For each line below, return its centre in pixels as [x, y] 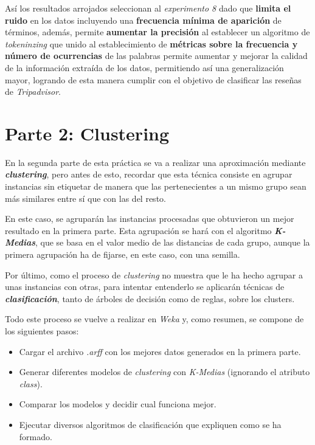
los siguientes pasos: [42, 331]
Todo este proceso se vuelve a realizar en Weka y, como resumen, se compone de [154, 319]
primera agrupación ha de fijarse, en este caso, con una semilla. [123, 254]
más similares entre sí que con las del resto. [85, 198]
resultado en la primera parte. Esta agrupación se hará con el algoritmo [138, 230]
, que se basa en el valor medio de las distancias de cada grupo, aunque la [173, 242]
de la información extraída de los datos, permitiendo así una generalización [144, 67]
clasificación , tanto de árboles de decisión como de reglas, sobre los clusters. [150, 298]
